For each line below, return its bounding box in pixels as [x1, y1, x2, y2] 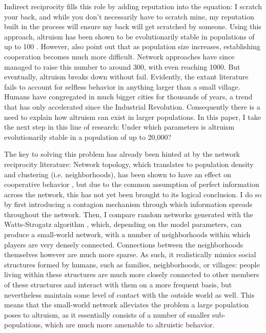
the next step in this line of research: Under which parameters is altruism [4, 121, 235, 132]
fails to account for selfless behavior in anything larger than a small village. [4, 81, 240, 92]
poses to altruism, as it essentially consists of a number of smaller [4, 309, 210, 320]
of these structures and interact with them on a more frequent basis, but [4, 279, 232, 290]
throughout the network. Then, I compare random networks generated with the [4, 209, 254, 219]
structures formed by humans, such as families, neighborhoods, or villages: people [4, 259, 260, 269]
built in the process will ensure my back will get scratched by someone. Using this [4, 21, 261, 32]
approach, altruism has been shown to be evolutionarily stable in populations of [4, 31, 255, 41]
